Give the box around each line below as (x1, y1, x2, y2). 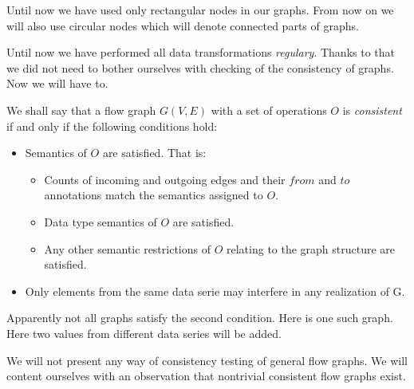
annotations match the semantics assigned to (44, 187, 263, 203)
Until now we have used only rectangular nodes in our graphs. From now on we (6, 2, 394, 18)
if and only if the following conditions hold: (6, 117, 218, 134)
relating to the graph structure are (227, 240, 396, 257)
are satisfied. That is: (102, 144, 207, 161)
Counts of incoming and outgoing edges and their (44, 171, 286, 187)
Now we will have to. (6, 75, 108, 92)
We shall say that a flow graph (6, 101, 156, 118)
